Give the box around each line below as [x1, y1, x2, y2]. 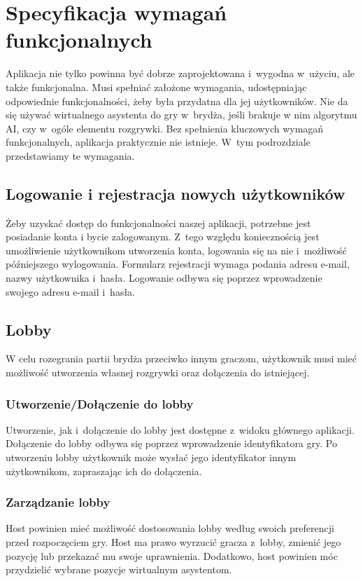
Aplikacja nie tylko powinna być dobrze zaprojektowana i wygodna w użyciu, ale [6, 66, 355, 81]
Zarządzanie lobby [6, 493, 111, 511]
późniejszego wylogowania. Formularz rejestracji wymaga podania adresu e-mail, [6, 257, 350, 271]
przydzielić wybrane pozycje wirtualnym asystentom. [6, 562, 232, 577]
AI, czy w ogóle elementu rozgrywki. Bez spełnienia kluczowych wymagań [6, 121, 324, 135]
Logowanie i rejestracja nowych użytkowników [6, 182, 346, 204]
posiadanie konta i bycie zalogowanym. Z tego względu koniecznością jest [6, 229, 320, 244]
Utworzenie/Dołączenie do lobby [6, 395, 194, 412]
